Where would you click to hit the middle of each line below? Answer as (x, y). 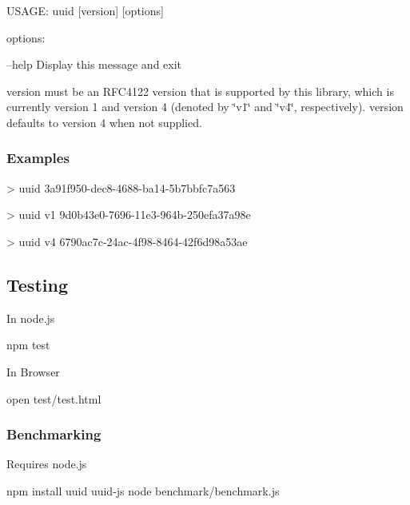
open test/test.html (54, 398)
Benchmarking (54, 434)
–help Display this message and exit (94, 64)
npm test (28, 345)
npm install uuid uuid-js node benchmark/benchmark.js (143, 490)
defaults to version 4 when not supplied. (104, 122)
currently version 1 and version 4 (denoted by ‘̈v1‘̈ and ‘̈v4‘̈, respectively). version (205, 107)
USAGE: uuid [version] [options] (85, 10)
